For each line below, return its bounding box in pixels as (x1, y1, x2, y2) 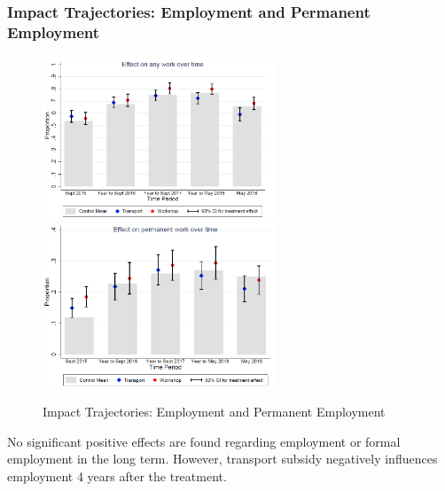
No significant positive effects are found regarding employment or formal (7, 432, 401, 450)
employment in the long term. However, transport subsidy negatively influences (7, 449, 438, 468)
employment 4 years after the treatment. (7, 466, 227, 485)
